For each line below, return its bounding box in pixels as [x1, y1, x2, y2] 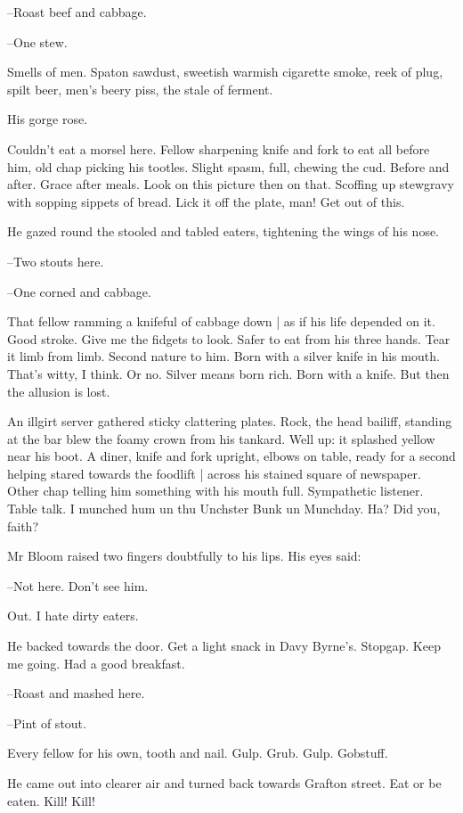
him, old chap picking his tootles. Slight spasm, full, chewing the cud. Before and [7, 157, 450, 176]
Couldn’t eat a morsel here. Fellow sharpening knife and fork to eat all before [7, 139, 430, 158]
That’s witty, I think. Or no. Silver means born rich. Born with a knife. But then [7, 364, 450, 382]
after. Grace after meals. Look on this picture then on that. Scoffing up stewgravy [7, 175, 454, 193]
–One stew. [7, 32, 68, 51]
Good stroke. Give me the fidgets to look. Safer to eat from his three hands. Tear [7, 329, 451, 348]
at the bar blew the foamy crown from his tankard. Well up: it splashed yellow [7, 429, 435, 448]
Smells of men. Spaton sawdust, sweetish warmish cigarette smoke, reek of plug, [7, 62, 443, 81]
